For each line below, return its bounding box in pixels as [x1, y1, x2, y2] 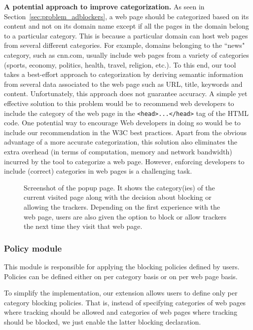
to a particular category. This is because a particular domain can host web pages [4, 30, 248, 40]
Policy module [4, 242, 62, 254]
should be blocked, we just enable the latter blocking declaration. [4, 316, 201, 327]
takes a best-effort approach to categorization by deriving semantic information [4, 69, 243, 79]
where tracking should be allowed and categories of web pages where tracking [4, 307, 237, 317]
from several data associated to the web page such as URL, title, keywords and [4, 78, 243, 89]
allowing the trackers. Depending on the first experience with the [24, 201, 220, 212]
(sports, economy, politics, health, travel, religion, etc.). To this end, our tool [4, 59, 236, 70]
